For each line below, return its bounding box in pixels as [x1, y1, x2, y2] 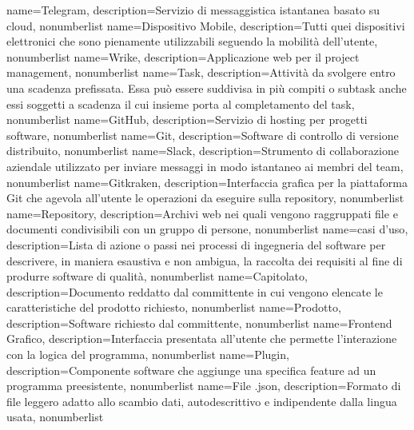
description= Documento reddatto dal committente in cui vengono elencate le [6, 283, 383, 300]
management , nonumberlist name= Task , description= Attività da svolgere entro [6, 64, 396, 81]
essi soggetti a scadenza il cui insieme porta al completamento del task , [6, 95, 355, 112]
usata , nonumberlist [6, 408, 104, 425]
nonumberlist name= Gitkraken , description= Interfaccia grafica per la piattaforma [6, 173, 408, 190]
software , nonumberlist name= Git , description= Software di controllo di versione [6, 126, 399, 143]
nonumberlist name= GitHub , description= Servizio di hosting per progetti [6, 111, 368, 128]
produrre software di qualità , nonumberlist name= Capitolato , [6, 268, 308, 285]
